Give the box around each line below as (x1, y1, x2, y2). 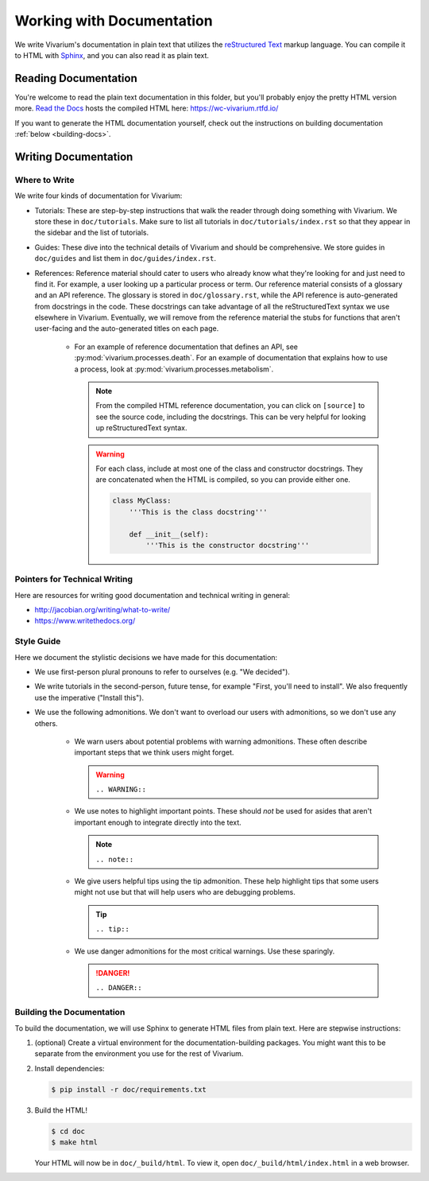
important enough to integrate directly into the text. (74, 818, 242, 827)
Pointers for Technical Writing (14, 573, 133, 585)
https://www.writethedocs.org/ (34, 616, 136, 626)
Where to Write (14, 174, 75, 185)
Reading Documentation (14, 72, 138, 85)
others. (34, 718, 59, 728)
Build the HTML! (34, 1105, 87, 1115)
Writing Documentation (14, 150, 133, 163)
